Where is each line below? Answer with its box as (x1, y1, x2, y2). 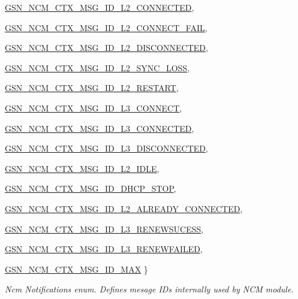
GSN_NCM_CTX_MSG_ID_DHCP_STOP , (5, 182, 176, 195)
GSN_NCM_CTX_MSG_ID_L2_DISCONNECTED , (5, 41, 208, 54)
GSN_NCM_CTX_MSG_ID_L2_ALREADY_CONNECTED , (5, 202, 243, 215)
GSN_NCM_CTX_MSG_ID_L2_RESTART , (5, 81, 179, 94)
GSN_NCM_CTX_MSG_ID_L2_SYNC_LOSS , (5, 61, 190, 74)
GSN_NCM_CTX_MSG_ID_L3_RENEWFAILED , (5, 243, 203, 255)
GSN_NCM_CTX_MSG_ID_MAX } (5, 262, 148, 275)
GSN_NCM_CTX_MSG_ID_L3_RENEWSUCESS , (5, 222, 204, 235)
